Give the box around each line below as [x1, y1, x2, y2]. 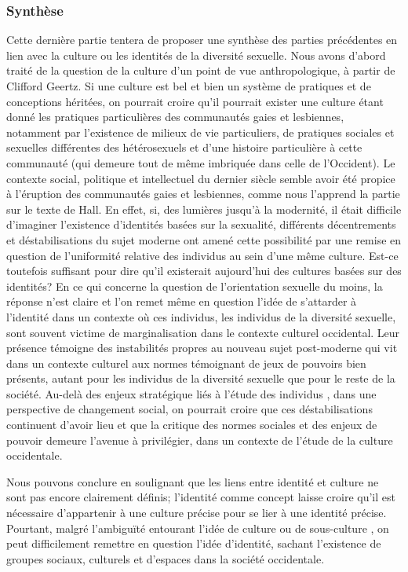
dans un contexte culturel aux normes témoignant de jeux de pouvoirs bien [6, 354, 366, 371]
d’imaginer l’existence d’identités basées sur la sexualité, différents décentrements [6, 216, 396, 233]
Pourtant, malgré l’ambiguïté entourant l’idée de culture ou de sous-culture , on [6, 519, 389, 536]
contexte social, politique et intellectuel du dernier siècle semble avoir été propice [6, 170, 395, 186]
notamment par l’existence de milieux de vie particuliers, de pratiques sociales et [6, 123, 395, 140]
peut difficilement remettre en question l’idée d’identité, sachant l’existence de [6, 535, 381, 552]
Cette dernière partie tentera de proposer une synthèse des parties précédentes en [6, 31, 398, 48]
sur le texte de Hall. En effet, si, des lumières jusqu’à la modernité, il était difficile [6, 200, 402, 217]
